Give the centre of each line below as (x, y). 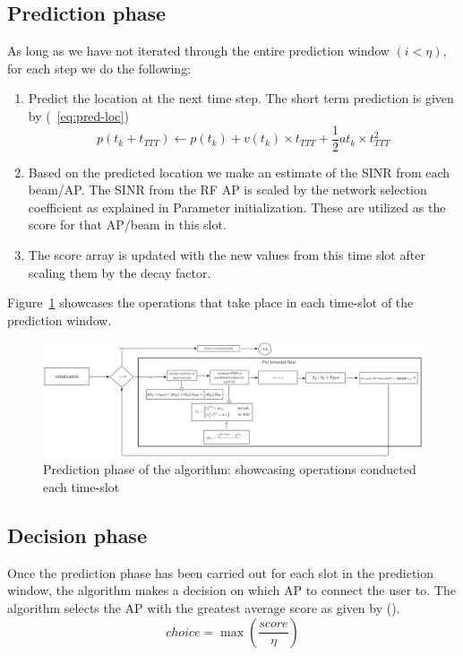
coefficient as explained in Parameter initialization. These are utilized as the (237, 207)
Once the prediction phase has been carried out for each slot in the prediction (221, 572)
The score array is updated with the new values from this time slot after (227, 255)
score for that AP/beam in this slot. (127, 224)
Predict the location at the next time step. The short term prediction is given (241, 98)
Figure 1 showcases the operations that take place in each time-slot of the (210, 302)
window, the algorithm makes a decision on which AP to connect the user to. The (231, 590)
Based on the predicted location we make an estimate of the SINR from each (239, 172)
